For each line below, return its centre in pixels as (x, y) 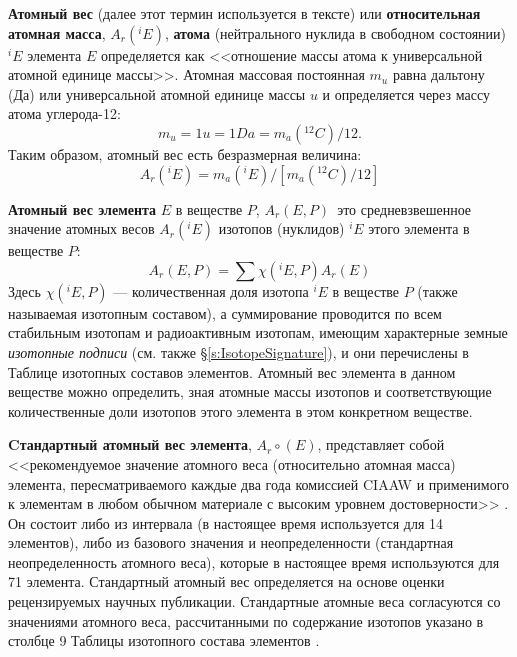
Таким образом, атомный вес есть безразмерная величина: (185, 153)
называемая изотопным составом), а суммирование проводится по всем (225, 312)
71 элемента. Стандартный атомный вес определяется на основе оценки (226, 581)
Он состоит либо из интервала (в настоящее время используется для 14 (226, 522)
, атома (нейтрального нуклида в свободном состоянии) (335, 32)
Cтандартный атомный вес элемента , (130, 444)
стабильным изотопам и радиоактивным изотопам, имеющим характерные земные (258, 332)
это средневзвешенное (404, 208)
